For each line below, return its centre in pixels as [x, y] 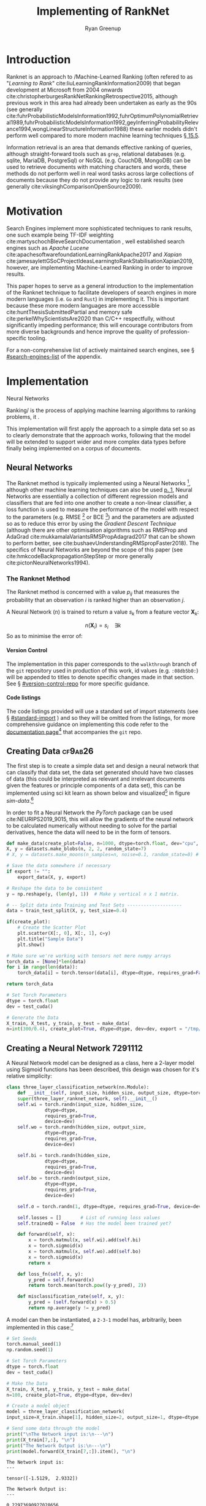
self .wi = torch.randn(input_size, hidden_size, [81, 1104]
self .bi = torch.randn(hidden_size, [64, 1155]
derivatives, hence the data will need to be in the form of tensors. [89, 832]
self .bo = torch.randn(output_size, [64, 1178]
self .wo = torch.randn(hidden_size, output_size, [82, 1127]
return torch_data [30, 984]
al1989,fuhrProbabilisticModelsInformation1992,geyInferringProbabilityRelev [103, 122]
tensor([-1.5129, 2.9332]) [42, 1478]
